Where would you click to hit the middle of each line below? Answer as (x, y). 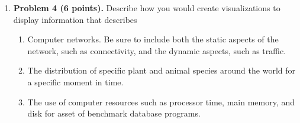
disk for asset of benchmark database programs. (114, 113)
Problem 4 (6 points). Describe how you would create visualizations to (147, 8)
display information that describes (75, 19)
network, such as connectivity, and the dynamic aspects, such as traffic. (157, 50)
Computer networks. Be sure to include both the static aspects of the (153, 39)
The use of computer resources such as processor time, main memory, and (161, 102)
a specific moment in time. (75, 82)
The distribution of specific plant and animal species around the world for (161, 70)
